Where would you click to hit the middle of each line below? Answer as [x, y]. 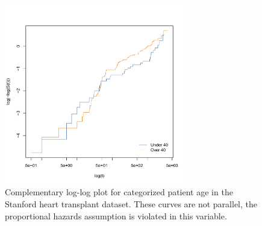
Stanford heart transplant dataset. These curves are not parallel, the [131, 203]
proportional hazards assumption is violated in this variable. [116, 215]
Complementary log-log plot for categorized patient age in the [119, 192]
